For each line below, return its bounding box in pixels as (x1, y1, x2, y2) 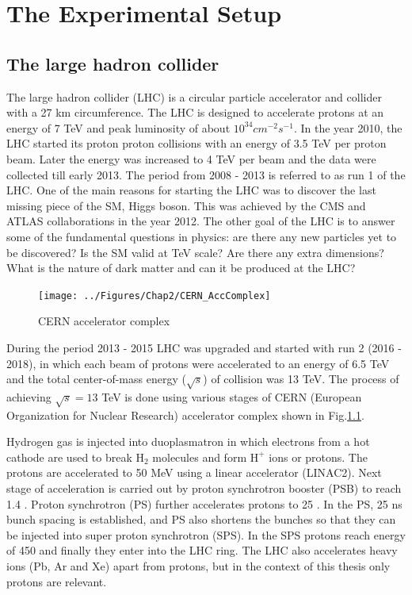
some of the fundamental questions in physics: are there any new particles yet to (6, 228, 397, 244)
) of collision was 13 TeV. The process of (203, 370, 399, 387)
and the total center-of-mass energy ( (6, 370, 186, 387)
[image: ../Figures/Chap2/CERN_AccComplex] (38, 290, 271, 301)
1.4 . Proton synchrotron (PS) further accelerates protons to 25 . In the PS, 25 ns (6, 495, 402, 512)
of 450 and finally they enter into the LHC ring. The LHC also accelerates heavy (6, 542, 398, 559)
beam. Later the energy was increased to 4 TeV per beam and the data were (6, 150, 376, 167)
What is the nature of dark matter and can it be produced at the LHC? (6, 259, 356, 276)
